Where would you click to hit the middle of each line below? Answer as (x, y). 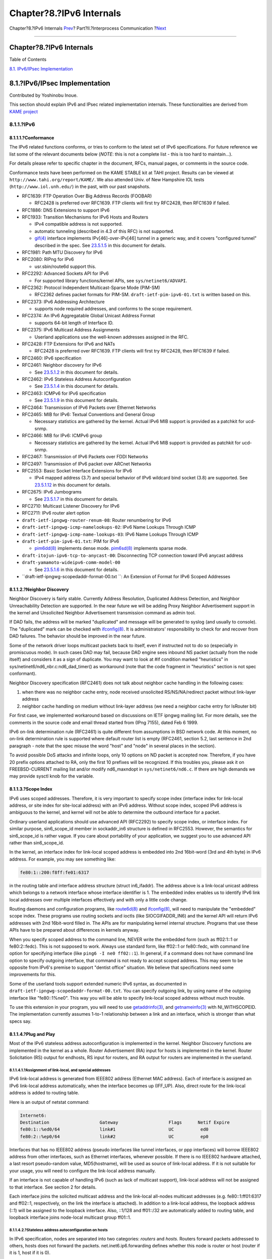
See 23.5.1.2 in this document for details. (77, 372)
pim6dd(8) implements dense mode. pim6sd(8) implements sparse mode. (111, 548)
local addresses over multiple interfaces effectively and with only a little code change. (98, 899)
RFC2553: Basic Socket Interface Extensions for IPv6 (77, 471)
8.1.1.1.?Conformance (32, 138)
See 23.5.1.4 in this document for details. (77, 386)
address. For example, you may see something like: (62, 859)
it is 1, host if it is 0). (30, 1253)
